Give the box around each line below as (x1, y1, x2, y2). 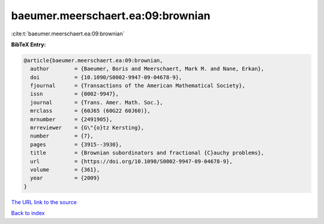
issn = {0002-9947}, (30, 91, 119, 97)
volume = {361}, (30, 166, 100, 173)
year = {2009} (30, 175, 100, 181)
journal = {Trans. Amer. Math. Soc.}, (30, 99, 163, 106)
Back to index (11, 210, 45, 217)
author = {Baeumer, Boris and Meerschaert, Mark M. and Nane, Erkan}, (30, 65, 265, 72)
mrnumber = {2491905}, (30, 116, 113, 123)
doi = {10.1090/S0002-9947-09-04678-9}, (30, 74, 182, 80)
